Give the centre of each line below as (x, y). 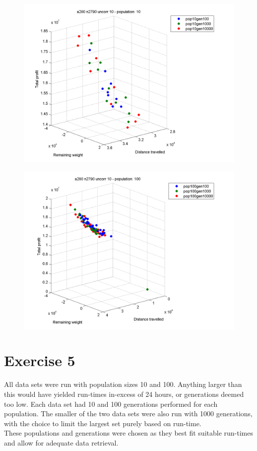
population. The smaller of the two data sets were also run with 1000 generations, (128, 413)
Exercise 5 (40, 360)
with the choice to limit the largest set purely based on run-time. (103, 423)
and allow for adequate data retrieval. (61, 442)
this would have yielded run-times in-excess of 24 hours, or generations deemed (124, 394)
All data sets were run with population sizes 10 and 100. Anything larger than (123, 384)
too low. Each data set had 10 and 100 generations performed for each (111, 404)
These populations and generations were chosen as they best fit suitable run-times (128, 433)
